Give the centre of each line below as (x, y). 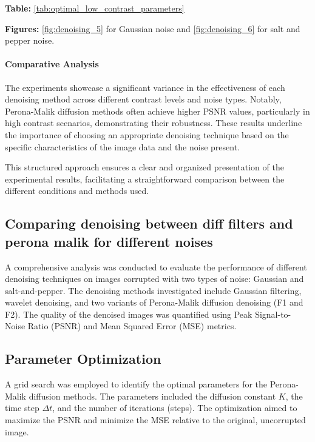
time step (22, 408)
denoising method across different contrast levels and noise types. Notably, (143, 99)
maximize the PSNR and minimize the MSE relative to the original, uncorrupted (155, 420)
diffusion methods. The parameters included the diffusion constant (152, 396)
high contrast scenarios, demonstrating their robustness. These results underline (154, 123)
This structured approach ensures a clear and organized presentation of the (144, 167)
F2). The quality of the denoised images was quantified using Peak (129, 314)
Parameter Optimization (83, 359)
